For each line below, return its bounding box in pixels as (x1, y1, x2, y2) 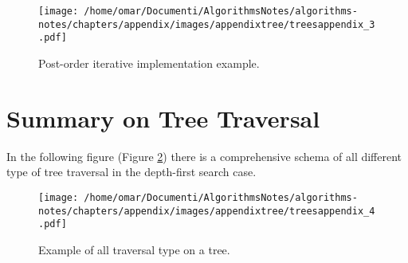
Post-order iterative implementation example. (38, 54, 260, 71)
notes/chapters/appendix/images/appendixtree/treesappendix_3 (38, 18, 375, 30)
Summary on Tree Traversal (6, 101, 320, 134)
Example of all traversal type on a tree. (38, 241, 230, 257)
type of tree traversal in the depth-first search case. (6, 163, 257, 180)
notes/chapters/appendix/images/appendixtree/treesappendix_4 (38, 205, 375, 217)
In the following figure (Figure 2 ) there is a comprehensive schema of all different (6, 147, 402, 164)
